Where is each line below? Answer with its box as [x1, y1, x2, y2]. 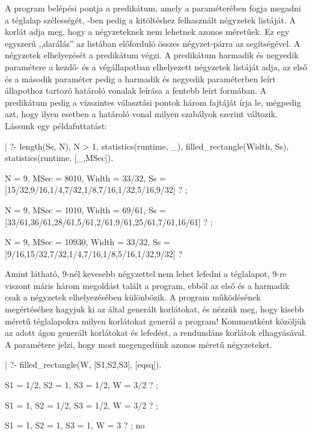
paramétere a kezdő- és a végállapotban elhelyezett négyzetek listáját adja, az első [5, 60, 307, 73]
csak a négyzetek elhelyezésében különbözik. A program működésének [5, 291, 261, 303]
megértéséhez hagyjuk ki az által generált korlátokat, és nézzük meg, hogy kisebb [5, 303, 304, 315]
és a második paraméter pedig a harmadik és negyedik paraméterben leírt [5, 72, 276, 85]
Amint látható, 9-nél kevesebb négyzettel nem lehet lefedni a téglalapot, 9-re [5, 267, 287, 280]
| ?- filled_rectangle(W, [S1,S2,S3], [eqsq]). [5, 358, 162, 371]
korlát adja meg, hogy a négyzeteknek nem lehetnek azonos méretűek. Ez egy [5, 25, 290, 38]
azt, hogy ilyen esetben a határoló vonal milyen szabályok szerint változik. [5, 108, 278, 120]
